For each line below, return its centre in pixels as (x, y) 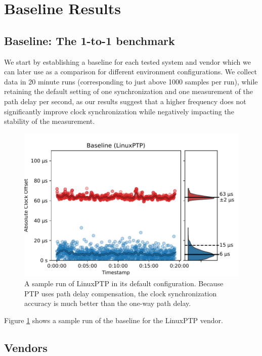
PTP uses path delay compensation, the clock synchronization (121, 293)
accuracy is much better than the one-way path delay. (108, 303)
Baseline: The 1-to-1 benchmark (90, 40)
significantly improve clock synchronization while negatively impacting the (119, 111)
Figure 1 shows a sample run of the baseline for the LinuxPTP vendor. (114, 320)
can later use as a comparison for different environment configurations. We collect (130, 72)
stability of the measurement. (50, 121)
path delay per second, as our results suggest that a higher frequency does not (125, 101)
